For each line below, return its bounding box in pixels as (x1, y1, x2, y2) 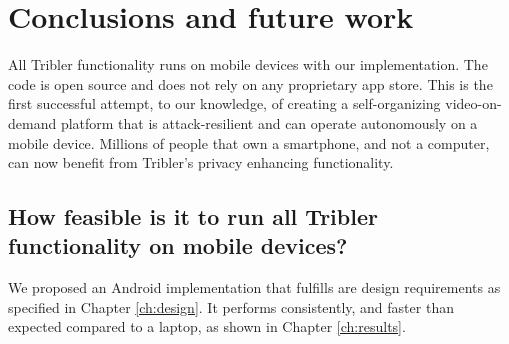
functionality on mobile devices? (8, 230, 348, 261)
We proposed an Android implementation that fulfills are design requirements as (8, 277, 501, 298)
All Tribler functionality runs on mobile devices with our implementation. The (8, 54, 488, 75)
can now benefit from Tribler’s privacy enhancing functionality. (8, 152, 394, 173)
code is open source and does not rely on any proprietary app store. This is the (8, 73, 493, 94)
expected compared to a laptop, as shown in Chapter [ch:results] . (8, 316, 406, 337)
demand (8, 112, 57, 133)
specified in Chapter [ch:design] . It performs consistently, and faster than (8, 296, 454, 317)
